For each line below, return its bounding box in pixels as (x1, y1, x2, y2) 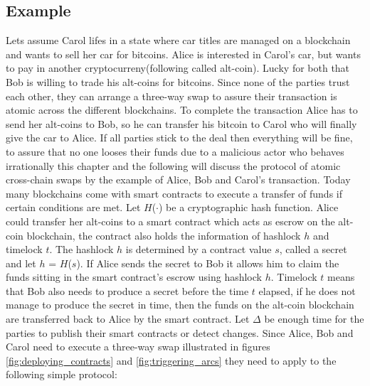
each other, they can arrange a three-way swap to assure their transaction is (6, 88, 337, 103)
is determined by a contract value (125, 242, 272, 257)
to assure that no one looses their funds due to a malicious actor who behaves (6, 144, 344, 159)
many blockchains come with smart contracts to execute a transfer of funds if (6, 186, 343, 200)
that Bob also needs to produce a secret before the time (6, 283, 249, 298)
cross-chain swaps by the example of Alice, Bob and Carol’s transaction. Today (6, 172, 351, 187)
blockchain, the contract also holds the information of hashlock (26, 227, 301, 242)
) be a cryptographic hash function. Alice (159, 200, 339, 215)
